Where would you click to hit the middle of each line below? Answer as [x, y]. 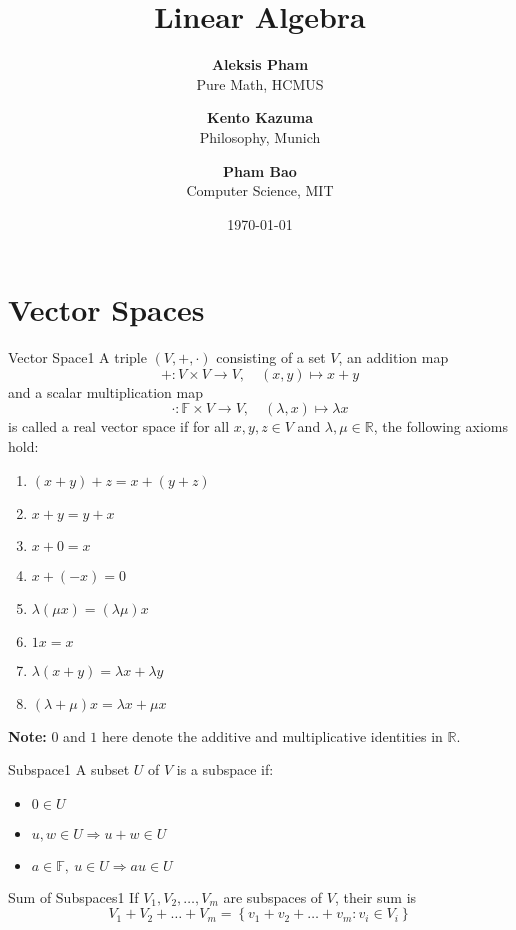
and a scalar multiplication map [105, 391]
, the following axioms [440, 426]
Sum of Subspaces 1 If [73, 896]
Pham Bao [260, 170]
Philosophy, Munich [260, 136]
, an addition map [393, 357]
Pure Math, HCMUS [260, 83]
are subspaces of [273, 896]
